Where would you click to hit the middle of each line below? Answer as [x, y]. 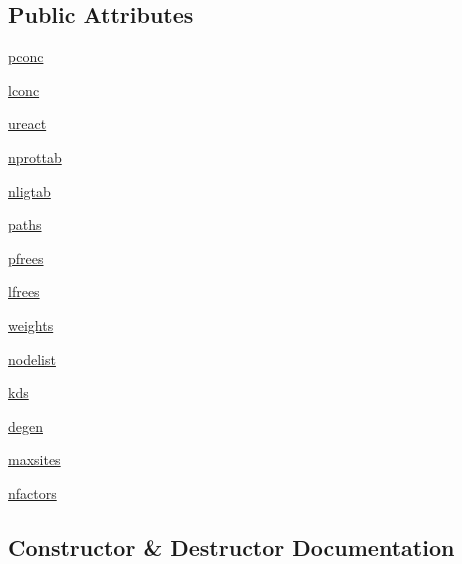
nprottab [35, 156]
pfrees [26, 257]
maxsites [34, 459]
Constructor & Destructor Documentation [231, 546]
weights [31, 324]
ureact [27, 123]
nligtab [29, 190]
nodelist [32, 358]
